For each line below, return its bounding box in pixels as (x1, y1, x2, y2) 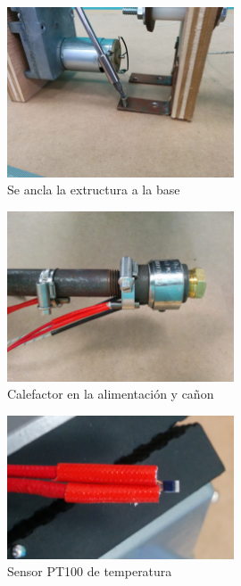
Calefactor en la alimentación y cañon (7, 384, 214, 403)
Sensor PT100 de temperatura (7, 562, 172, 581)
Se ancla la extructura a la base (7, 180, 180, 199)
